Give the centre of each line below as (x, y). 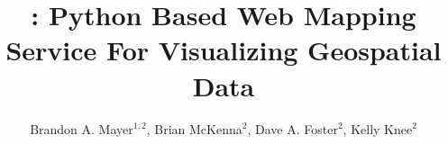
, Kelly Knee (378, 128)
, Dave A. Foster (293, 128)
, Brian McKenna (194, 128)
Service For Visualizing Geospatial (224, 50)
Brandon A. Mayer (82, 128)
